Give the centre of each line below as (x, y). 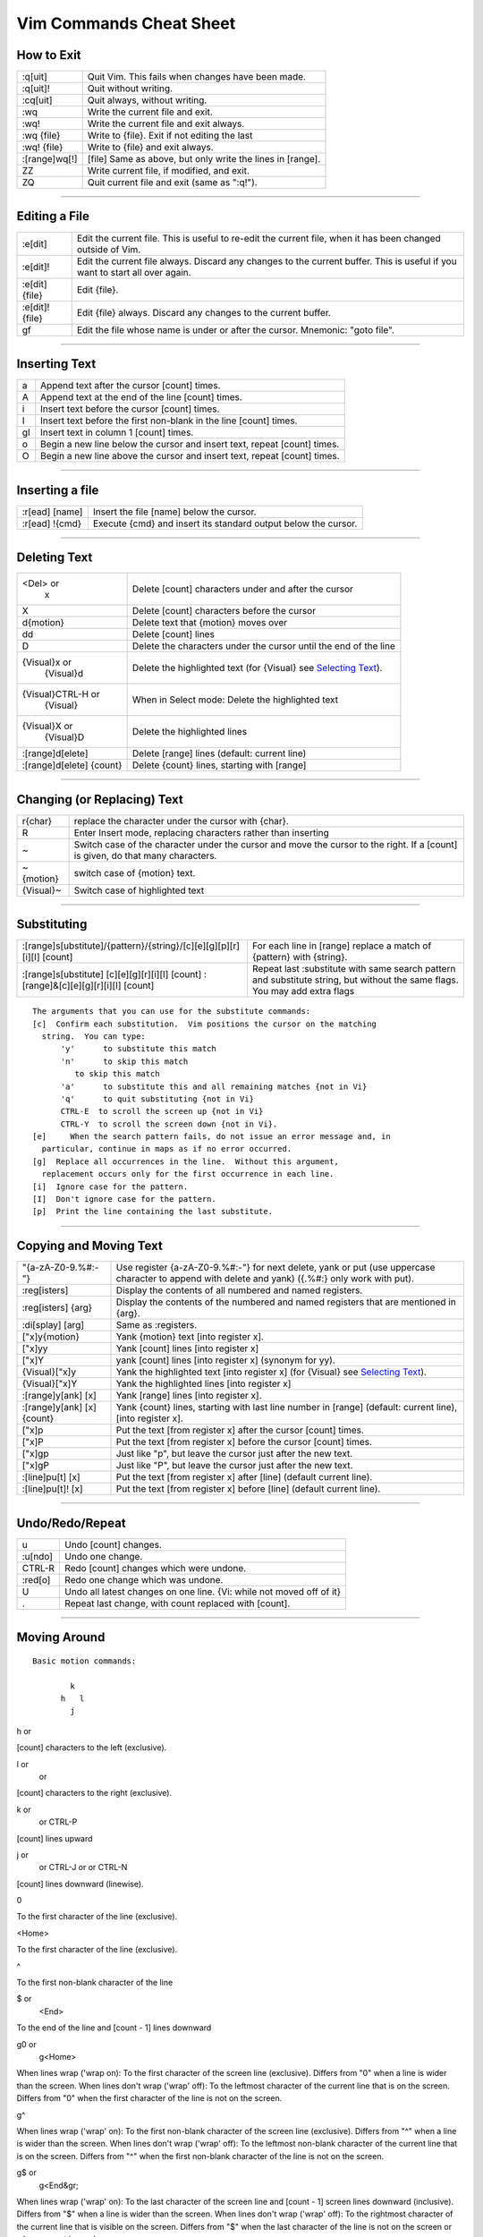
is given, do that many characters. (145, 855)
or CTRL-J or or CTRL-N (83, 1867)
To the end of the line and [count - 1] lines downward (114, 2028)
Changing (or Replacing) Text (100, 800)
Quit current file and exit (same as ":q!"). (173, 183)
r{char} (37, 821)
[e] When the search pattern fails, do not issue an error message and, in (212, 1137)
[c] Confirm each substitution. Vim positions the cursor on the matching (205, 1024)
